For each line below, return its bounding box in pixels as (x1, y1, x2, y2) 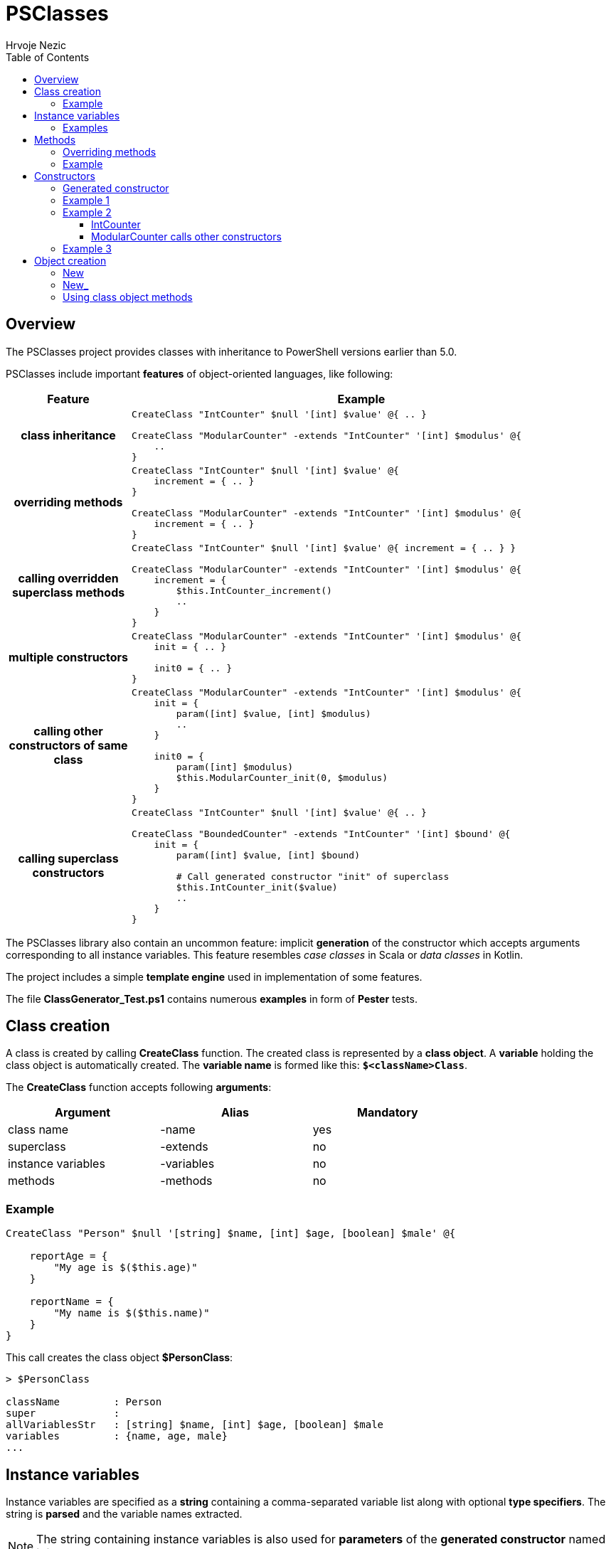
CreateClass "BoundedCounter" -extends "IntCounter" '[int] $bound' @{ (132, 828, 511, 839)
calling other (33, 724, 103, 739)
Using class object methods (63, 290, 193, 303)
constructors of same (9, 738, 128, 753)
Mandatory (357, 1105, 418, 1120)
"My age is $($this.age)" (53, 1262, 198, 1274)
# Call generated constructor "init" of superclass (176, 871, 450, 882)
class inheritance (21, 428, 116, 443)
